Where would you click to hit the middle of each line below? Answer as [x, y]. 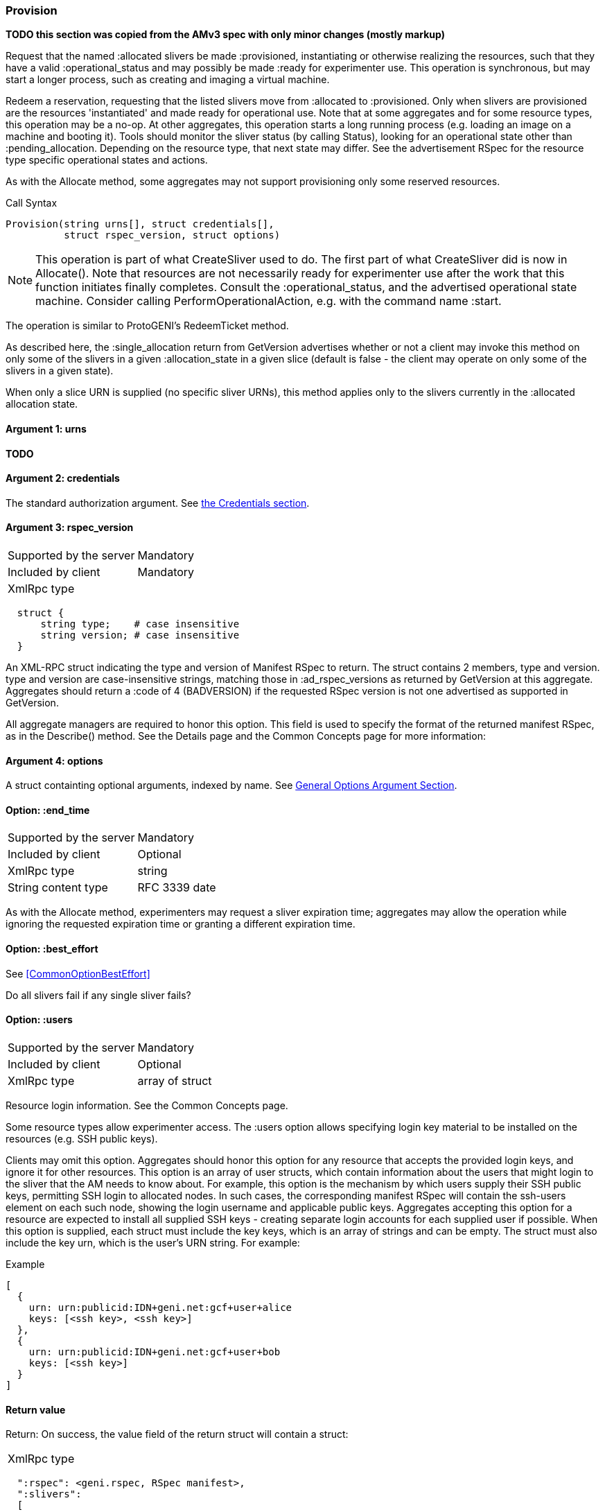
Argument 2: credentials [63, 478]
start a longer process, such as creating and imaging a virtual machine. [168, 80]
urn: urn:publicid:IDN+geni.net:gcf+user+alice [160, 1307]
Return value [36, 1409]
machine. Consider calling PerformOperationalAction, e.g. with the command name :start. [269, 301]
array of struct [175, 1080]
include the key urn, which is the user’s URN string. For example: [153, 1242]
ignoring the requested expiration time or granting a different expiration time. [181, 924]
